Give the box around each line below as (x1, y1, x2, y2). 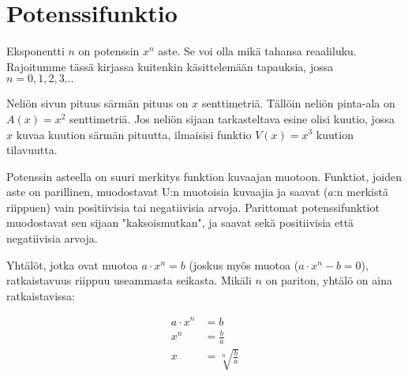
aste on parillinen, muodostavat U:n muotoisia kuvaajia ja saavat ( (6, 183, 328, 200)
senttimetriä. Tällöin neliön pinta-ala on (201, 95, 395, 111)
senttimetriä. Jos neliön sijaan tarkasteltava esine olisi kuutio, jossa (69, 110, 395, 126)
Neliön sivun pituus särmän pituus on (6, 95, 189, 111)
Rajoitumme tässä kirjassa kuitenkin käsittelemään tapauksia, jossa (6, 58, 334, 74)
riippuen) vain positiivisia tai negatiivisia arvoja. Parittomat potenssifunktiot (6, 198, 380, 215)
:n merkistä (333, 183, 388, 200)
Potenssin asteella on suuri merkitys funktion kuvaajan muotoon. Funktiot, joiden (6, 168, 402, 184)
